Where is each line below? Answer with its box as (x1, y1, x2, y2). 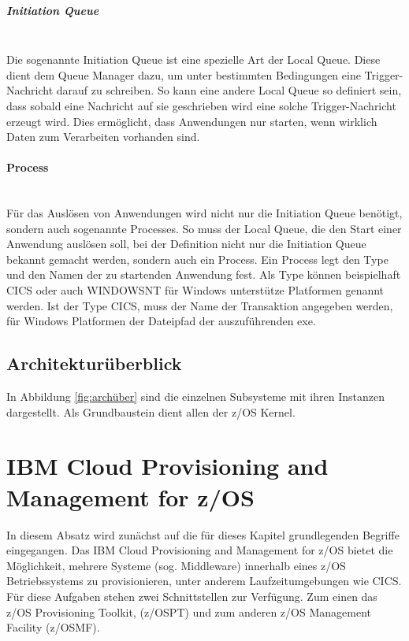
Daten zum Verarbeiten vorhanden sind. (6, 128, 200, 145)
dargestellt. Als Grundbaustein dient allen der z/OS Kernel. (6, 403, 296, 420)
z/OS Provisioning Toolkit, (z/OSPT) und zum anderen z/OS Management (6, 603, 371, 620)
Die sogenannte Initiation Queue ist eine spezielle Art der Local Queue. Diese (6, 51, 381, 68)
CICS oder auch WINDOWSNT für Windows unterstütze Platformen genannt (6, 282, 385, 298)
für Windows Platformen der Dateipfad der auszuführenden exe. (6, 313, 316, 329)
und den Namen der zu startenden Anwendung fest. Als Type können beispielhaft (6, 266, 401, 283)
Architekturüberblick (6, 351, 182, 376)
